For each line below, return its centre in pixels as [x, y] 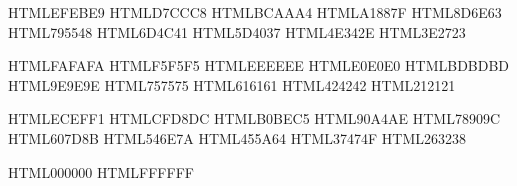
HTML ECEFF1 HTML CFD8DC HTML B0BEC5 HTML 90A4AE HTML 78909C [254, 118]
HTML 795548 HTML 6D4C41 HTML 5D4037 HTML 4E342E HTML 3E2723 [237, 31]
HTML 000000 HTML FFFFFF [101, 171]
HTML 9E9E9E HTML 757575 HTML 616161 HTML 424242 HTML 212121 [232, 84]
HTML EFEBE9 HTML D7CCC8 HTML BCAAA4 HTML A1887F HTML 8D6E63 [255, 12]
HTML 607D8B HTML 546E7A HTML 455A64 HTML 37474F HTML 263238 [237, 137]
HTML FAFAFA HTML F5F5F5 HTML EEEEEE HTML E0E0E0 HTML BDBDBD [259, 65]
